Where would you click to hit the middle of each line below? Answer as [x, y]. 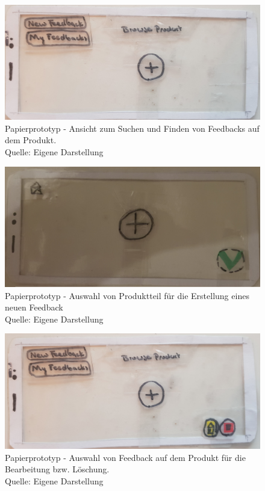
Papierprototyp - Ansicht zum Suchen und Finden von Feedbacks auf [132, 128]
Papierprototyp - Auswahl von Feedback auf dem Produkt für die [125, 457]
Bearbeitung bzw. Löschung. [57, 469]
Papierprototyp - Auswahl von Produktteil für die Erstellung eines [127, 295]
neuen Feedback [34, 307]
